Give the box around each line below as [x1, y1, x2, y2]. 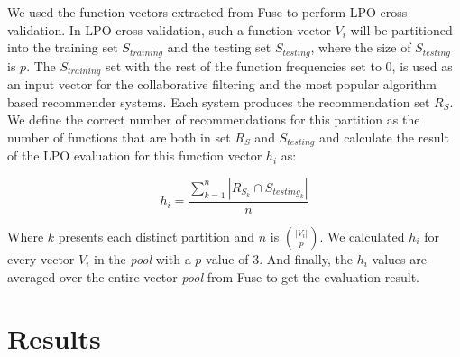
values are [372, 249, 427, 268]
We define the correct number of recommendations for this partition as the [7, 110, 420, 129]
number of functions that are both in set [7, 127, 231, 146]
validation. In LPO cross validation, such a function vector [7, 20, 331, 39]
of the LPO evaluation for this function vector [7, 146, 262, 165]
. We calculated [319, 226, 405, 245]
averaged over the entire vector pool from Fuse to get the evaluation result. [7, 267, 420, 286]
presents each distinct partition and [58, 226, 255, 245]
